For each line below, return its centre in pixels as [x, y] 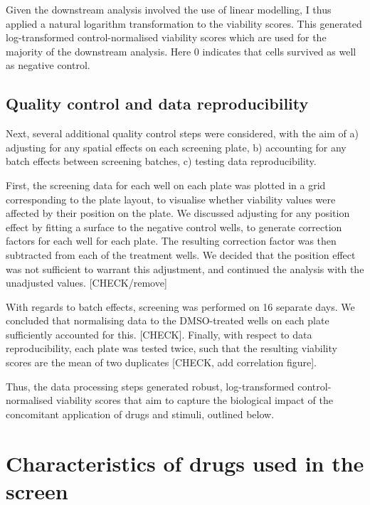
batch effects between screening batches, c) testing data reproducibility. [161, 161]
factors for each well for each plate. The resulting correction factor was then [171, 241]
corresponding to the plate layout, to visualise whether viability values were [171, 199]
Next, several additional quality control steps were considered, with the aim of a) [182, 133]
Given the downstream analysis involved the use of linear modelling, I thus [169, 9]
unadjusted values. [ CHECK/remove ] [86, 283]
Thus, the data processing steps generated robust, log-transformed [150, 386]
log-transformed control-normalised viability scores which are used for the [166, 37]
